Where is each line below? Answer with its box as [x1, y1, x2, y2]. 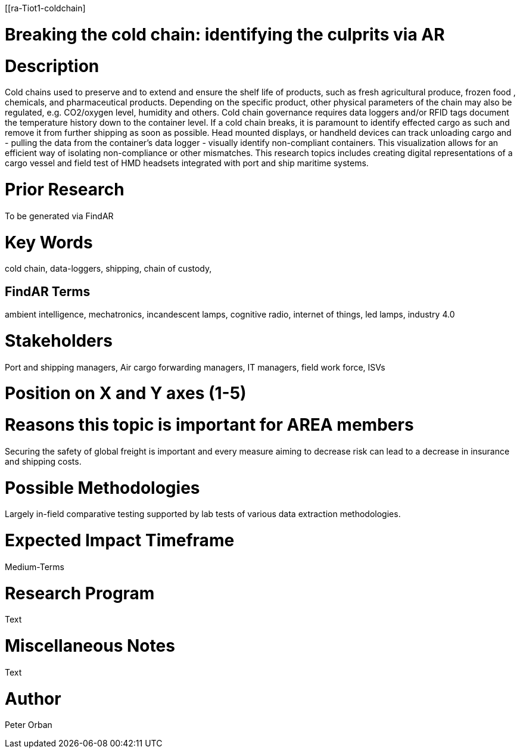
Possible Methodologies [5, 477, 200, 498]
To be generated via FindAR [5, 210, 114, 221]
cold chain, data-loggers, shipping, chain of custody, [5, 263, 212, 274]
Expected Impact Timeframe [5, 530, 235, 551]
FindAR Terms [5, 284, 91, 299]
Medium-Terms [5, 561, 64, 572]
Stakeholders [5, 330, 113, 351]
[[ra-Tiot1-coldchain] [5, 3, 86, 13]
